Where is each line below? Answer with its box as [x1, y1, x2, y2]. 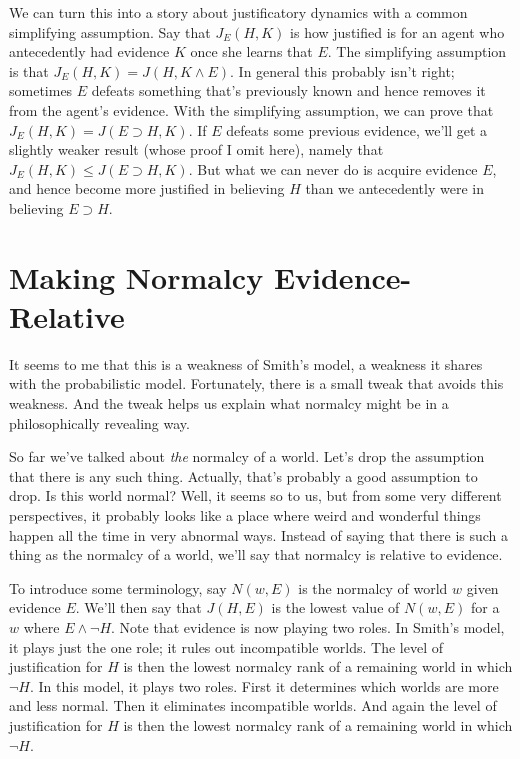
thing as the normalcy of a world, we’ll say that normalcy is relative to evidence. [9, 544, 503, 565]
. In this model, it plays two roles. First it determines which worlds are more [29, 675, 499, 696]
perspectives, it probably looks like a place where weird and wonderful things [9, 505, 481, 525]
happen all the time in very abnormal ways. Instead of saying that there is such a [9, 524, 509, 545]
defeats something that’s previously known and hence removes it [91, 80, 486, 101]
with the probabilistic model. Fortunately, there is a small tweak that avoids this [9, 373, 504, 394]
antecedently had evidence [9, 41, 170, 62]
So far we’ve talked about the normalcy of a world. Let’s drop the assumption [9, 446, 485, 467]
